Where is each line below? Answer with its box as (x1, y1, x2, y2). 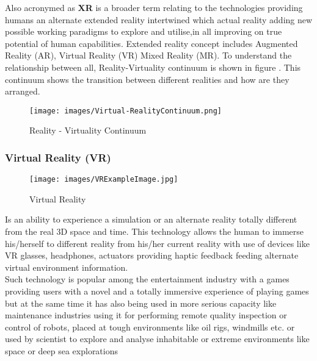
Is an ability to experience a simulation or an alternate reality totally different (5, 213, 297, 226)
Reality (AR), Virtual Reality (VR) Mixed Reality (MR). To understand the (5, 49, 292, 62)
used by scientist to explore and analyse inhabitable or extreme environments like (5, 332, 310, 345)
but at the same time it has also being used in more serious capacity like (5, 296, 277, 309)
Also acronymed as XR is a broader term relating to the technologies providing (5, 1, 303, 13)
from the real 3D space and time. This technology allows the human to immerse (5, 225, 304, 238)
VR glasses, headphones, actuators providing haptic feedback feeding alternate (5, 249, 299, 262)
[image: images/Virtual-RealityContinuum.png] (29, 106, 222, 115)
